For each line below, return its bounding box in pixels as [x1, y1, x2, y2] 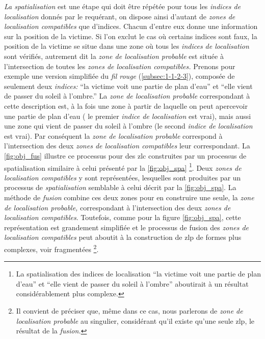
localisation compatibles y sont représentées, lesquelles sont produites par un [4, 172, 241, 182]
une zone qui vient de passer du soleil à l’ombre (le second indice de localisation [4, 120, 253, 131]
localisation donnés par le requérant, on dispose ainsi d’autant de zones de [4, 11, 235, 21]
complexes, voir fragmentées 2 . [4, 242, 99, 254]
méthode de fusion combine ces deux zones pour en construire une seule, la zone [4, 192, 254, 202]
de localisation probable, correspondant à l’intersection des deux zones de [4, 202, 231, 212]
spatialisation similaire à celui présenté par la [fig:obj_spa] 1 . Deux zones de [4, 161, 242, 173]
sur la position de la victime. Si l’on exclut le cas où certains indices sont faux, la [4, 30, 257, 41]
